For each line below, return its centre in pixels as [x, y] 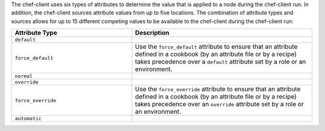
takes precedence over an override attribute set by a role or [219, 104]
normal [24, 76]
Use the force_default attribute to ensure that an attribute [216, 47]
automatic [28, 119]
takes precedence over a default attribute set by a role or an [221, 62]
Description [152, 33]
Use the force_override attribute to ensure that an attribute [218, 89]
